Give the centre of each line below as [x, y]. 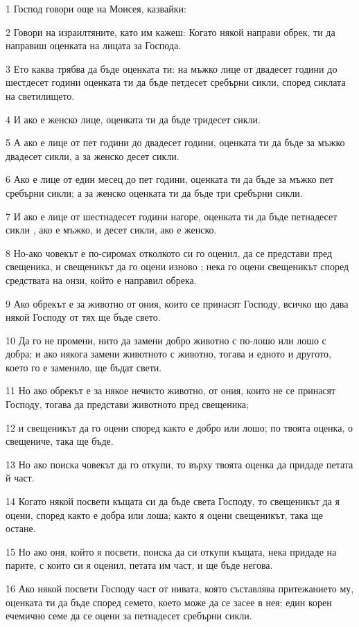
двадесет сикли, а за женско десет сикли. [93, 156]
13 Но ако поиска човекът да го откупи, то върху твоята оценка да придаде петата [179, 464]
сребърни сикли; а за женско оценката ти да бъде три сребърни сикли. [154, 192]
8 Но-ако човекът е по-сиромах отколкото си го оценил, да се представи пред [169, 253]
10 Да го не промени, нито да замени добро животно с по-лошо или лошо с [166, 340]
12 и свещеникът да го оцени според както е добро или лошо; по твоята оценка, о [179, 427]
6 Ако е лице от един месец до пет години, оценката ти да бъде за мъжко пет [170, 179]
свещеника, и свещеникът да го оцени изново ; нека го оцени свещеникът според [177, 266]
